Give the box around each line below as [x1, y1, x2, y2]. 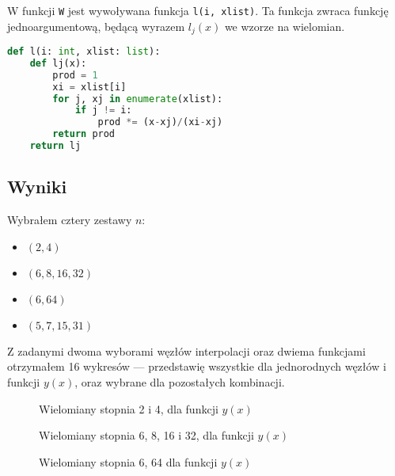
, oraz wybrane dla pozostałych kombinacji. [74, 373, 285, 390]
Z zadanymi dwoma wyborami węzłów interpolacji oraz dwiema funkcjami [7, 342, 366, 359]
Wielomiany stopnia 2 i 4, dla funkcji [39, 400, 218, 417]
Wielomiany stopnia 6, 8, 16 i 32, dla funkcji [39, 427, 254, 444]
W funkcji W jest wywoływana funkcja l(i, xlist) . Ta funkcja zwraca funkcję [7, 2, 389, 18]
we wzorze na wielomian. [224, 17, 345, 34]
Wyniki [7, 174, 67, 199]
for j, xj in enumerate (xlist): [52, 93, 223, 105]
